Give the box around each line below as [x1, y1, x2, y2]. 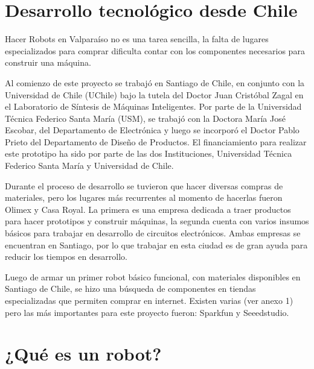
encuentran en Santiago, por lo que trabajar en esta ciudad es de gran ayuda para [5, 238, 308, 251]
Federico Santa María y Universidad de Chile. [5, 159, 174, 172]
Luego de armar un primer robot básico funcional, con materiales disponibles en [5, 270, 301, 283]
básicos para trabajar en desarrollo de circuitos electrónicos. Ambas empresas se [5, 227, 301, 239]
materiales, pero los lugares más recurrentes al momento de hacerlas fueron [5, 191, 283, 204]
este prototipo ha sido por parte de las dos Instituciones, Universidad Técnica [5, 147, 292, 160]
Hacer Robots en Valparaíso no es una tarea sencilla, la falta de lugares [5, 33, 269, 45]
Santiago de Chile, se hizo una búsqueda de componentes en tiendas [5, 282, 256, 295]
